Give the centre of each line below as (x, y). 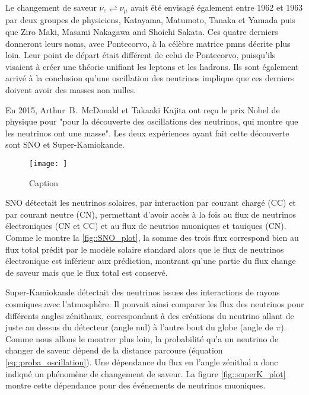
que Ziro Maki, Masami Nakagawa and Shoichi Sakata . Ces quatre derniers (142, 32)
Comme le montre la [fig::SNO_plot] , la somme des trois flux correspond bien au (152, 238)
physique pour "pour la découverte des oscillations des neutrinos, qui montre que (152, 121)
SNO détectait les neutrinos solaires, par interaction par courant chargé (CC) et (151, 203)
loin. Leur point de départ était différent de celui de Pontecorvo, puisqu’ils (141, 55)
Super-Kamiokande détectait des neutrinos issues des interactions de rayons (143, 292)
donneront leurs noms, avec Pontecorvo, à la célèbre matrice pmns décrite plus (148, 43)
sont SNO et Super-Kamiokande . (65, 144)
